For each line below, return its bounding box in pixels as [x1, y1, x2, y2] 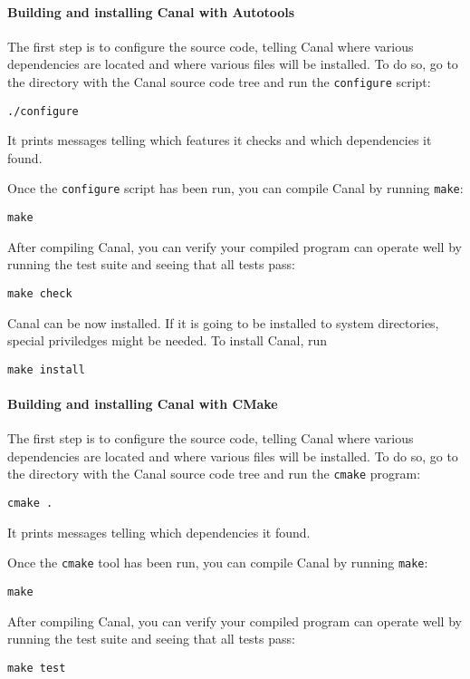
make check [7, 286, 72, 300]
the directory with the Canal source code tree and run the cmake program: [7, 464, 421, 483]
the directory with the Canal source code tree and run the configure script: [7, 72, 431, 91]
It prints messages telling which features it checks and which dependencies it [7, 131, 432, 150]
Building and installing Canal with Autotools [7, 2, 295, 21]
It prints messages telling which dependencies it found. [7, 522, 311, 541]
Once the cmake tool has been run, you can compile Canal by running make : [7, 553, 428, 572]
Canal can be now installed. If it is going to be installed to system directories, [7, 313, 439, 332]
